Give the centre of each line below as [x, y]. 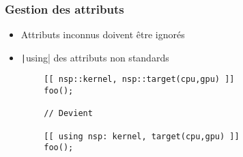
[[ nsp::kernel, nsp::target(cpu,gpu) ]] [139, 80]
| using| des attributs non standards [95, 57]
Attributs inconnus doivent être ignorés [103, 34]
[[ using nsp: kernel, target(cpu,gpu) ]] [142, 136]
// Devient [68, 114]
